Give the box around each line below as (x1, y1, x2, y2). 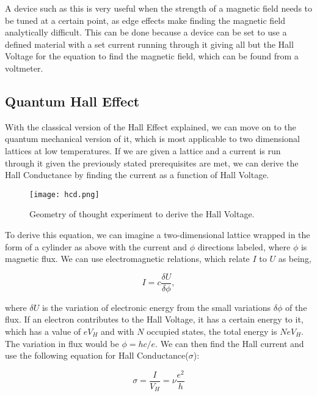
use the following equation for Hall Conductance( (5, 349, 189, 362)
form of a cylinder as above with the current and (5, 240, 188, 253)
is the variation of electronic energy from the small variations (42, 301, 271, 313)
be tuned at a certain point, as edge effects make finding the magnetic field (5, 13, 286, 26)
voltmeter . (5, 61, 43, 74)
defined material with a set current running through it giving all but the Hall (5, 37, 294, 50)
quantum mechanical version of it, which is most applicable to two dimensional (5, 132, 300, 145)
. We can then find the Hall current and (155, 337, 304, 349)
